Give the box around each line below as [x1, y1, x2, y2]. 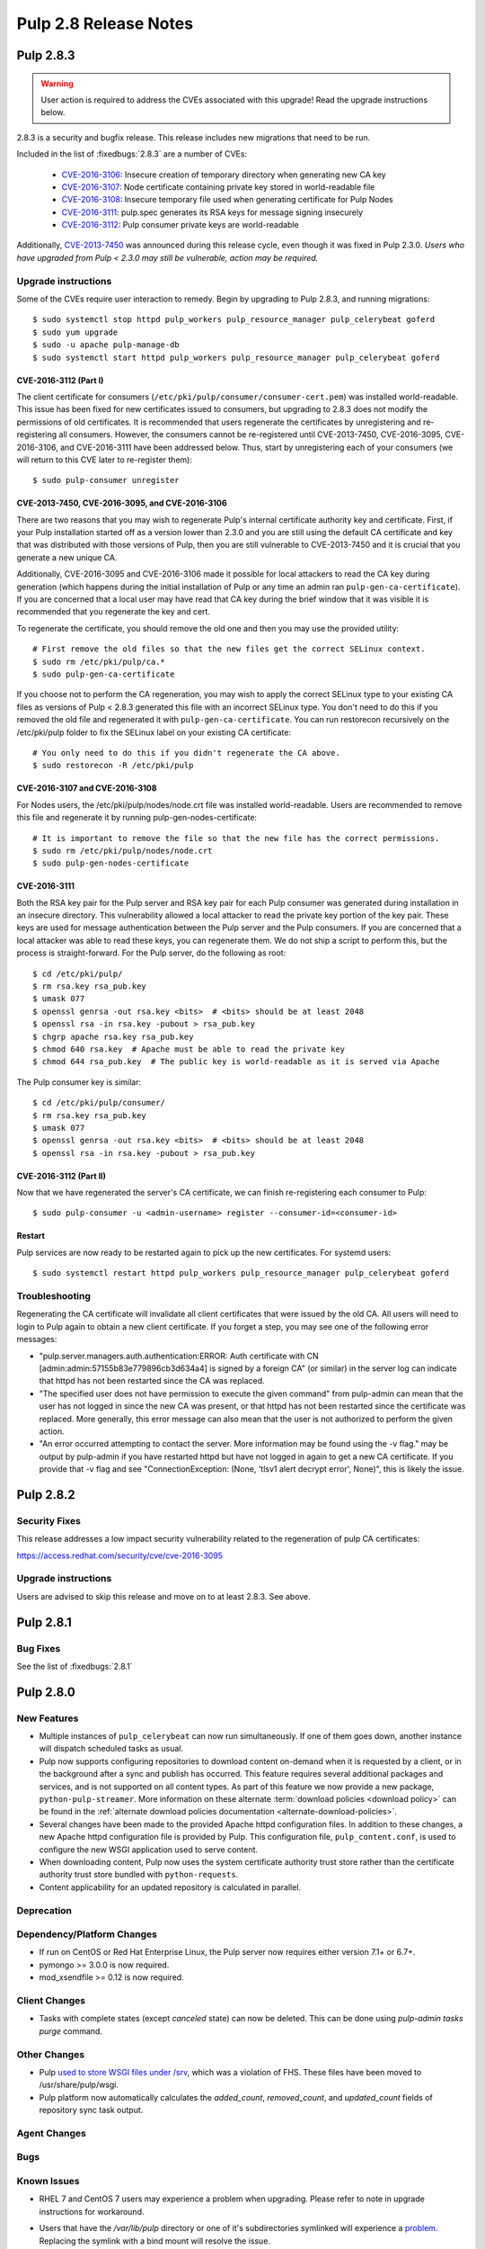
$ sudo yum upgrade [32, 327, 119, 337]
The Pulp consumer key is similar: [16, 1076, 142, 1088]
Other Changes [16, 2047, 85, 2060]
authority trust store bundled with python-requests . [39, 1869, 239, 1880]
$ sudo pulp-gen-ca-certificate [32, 668, 175, 679]
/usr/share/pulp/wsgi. [39, 2079, 119, 2091]
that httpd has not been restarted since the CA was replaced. [39, 1375, 265, 1386]
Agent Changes [16, 2127, 87, 2139]
